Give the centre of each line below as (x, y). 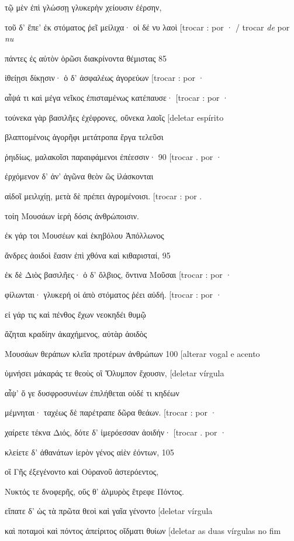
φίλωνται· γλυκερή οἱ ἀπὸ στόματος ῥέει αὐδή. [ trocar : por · (113, 294)
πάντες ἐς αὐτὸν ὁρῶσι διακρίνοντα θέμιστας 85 (86, 58)
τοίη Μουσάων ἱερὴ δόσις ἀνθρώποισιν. (72, 215)
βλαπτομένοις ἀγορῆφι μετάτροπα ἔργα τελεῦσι (84, 137)
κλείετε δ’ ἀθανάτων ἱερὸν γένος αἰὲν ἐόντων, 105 (89, 452)
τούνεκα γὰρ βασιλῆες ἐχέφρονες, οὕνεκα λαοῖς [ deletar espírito (114, 117)
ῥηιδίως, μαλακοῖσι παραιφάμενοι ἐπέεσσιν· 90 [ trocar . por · (113, 156)
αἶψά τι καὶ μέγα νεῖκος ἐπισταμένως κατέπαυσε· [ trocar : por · (117, 97)
